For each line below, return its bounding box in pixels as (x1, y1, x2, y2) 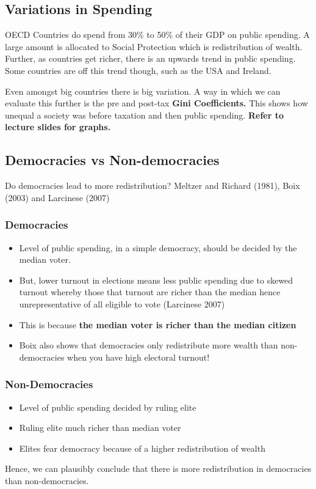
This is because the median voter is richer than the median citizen (19, 318, 296, 331)
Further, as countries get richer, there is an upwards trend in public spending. (5, 52, 296, 65)
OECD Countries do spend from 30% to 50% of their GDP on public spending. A (5, 28, 310, 41)
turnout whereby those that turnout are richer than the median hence (19, 285, 281, 298)
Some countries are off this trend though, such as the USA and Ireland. (5, 64, 271, 76)
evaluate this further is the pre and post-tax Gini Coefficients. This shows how (5, 97, 308, 109)
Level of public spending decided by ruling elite (19, 400, 196, 413)
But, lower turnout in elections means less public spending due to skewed (19, 273, 293, 286)
